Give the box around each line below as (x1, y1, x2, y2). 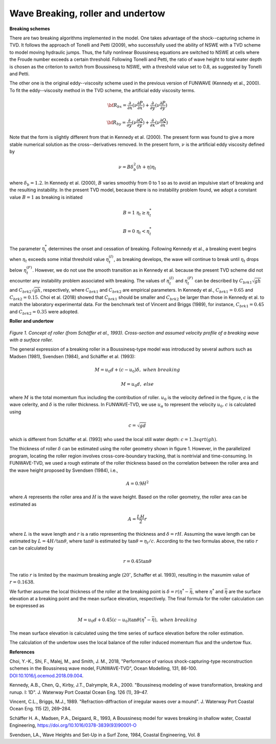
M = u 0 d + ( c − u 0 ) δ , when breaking (95, 366, 180, 374)
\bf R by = (106, 119, 126, 126)
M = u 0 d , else (121, 381, 154, 388)
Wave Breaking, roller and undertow (9, 8, 166, 19)
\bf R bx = (107, 102, 127, 110)
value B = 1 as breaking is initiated (9, 194, 83, 200)
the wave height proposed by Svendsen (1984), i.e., (9, 467, 119, 473)
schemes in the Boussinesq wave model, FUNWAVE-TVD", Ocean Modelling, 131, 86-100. (9, 665, 198, 671)
